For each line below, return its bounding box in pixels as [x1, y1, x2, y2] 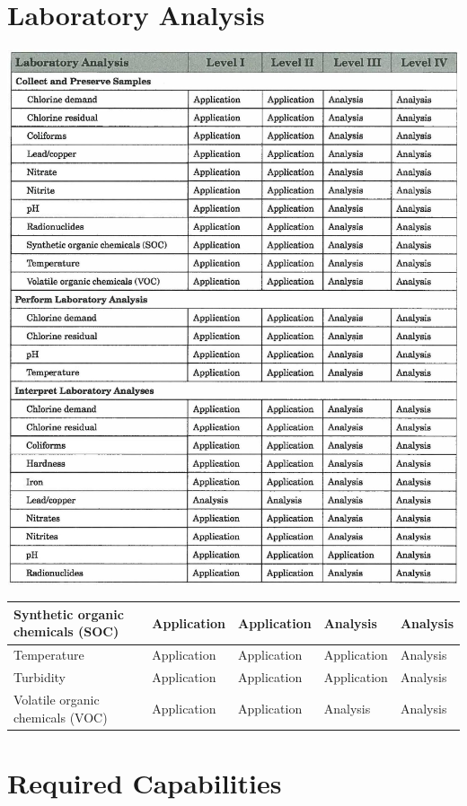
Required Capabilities [7, 764, 282, 801]
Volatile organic [13, 689, 100, 708]
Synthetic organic [13, 604, 124, 623]
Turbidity [13, 668, 66, 687]
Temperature [13, 645, 84, 664]
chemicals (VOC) [13, 707, 108, 726]
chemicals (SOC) [13, 622, 119, 641]
